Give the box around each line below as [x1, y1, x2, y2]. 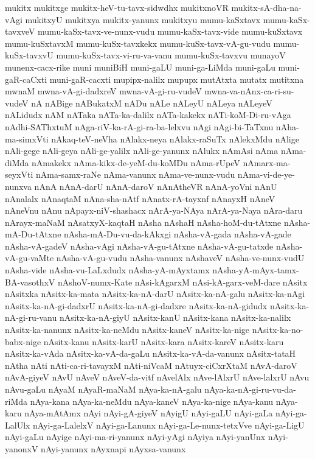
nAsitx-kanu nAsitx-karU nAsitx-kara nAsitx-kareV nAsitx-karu [43, 335, 284, 348]
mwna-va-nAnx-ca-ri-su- [204, 85, 294, 97]
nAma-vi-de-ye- [237, 168, 295, 181]
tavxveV [5, 25, 35, 38]
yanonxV [5, 442, 38, 455]
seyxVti [5, 168, 33, 181]
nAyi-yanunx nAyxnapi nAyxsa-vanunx [41, 442, 186, 455]
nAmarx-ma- [243, 156, 291, 169]
